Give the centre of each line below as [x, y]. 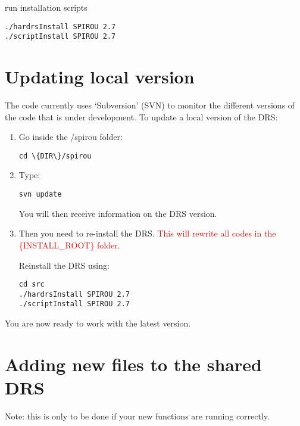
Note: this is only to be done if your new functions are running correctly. [137, 416]
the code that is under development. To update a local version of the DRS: [141, 116]
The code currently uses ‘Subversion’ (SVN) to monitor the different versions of [150, 105]
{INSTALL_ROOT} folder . [69, 245]
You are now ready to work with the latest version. [98, 323]
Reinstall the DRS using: [64, 265]
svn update [40, 195]
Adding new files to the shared [133, 364]
